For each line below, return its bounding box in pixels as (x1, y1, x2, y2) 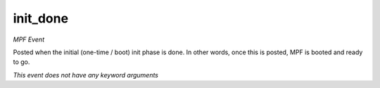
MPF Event (13, 35, 45, 44)
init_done (13, 11, 69, 26)
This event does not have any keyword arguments (13, 70, 158, 79)
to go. (13, 58, 30, 66)
